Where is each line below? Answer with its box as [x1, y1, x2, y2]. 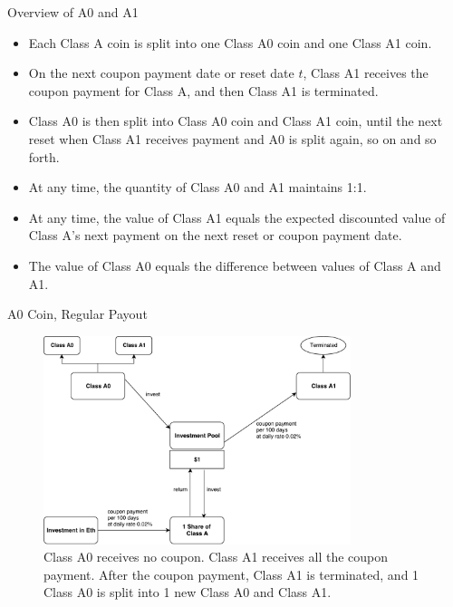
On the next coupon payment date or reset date [28, 63, 294, 82]
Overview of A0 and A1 [7, 3, 139, 21]
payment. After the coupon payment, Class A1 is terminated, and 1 [43, 564, 419, 583]
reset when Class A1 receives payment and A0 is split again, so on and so [28, 129, 437, 148]
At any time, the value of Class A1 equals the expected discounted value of [28, 207, 446, 226]
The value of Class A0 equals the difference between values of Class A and [28, 255, 441, 275]
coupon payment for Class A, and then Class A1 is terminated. [28, 81, 379, 100]
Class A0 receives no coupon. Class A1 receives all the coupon [43, 547, 389, 566]
